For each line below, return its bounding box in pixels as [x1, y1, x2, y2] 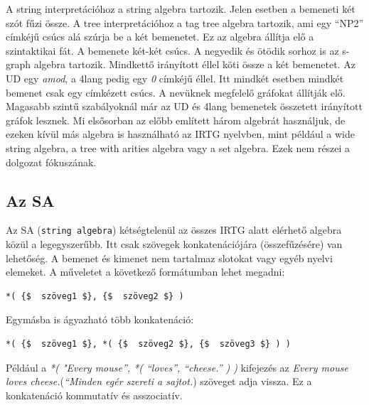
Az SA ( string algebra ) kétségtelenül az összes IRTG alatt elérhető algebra [6, 222, 342, 237]
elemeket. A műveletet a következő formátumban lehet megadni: [6, 264, 285, 279]
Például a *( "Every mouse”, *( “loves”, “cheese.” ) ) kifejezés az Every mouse [6, 360, 348, 374]
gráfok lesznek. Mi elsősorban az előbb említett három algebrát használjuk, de [6, 112, 346, 127]
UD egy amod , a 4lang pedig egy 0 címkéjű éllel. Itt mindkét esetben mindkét [6, 70, 344, 85]
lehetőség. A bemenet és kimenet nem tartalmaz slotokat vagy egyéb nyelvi [6, 250, 333, 265]
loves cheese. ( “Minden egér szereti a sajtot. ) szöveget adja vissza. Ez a [6, 374, 312, 389]
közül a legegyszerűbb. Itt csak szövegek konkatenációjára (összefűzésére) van [6, 236, 343, 251]
